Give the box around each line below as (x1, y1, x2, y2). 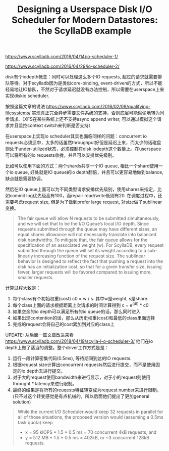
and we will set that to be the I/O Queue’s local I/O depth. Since (17, 221, 149, 227)
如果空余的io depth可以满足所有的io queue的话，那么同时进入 (12, 308, 141, 314)
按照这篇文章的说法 (5, 104, 45, 110)
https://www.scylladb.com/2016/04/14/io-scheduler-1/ (5, 54, 119, 60)
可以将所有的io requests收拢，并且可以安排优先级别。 (5, 152, 117, 158)
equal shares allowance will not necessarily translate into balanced (17, 232, 157, 238)
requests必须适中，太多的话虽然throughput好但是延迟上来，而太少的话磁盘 (5, 140, 161, 146)
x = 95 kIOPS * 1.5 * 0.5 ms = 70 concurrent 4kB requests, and (25, 429, 157, 435)
